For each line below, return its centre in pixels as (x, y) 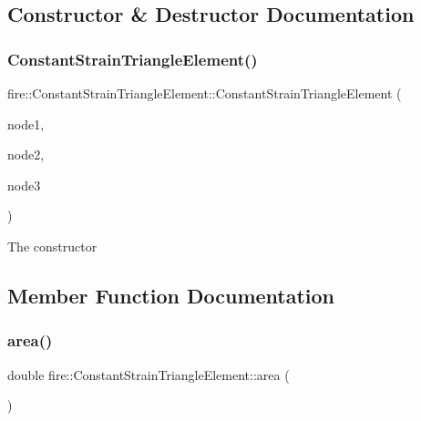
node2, (26, 154)
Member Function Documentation (171, 295)
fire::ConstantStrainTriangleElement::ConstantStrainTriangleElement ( (205, 93)
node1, (26, 123)
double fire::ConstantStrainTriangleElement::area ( (149, 374)
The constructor (52, 246)
